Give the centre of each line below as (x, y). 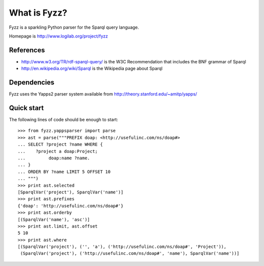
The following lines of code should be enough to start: (64, 120)
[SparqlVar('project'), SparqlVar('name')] (71, 192)
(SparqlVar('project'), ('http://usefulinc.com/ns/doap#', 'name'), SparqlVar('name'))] (130, 254)
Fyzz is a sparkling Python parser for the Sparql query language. (74, 27)
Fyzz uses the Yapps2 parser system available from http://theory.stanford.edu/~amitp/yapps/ (103, 94)
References (27, 50)
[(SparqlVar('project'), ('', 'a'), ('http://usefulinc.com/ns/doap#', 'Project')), (122, 247)
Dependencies (32, 83)
